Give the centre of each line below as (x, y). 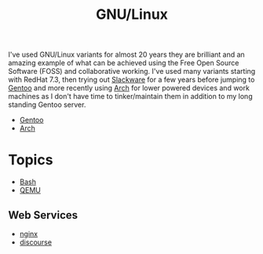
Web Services (43, 215)
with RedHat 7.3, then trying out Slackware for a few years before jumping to (131, 79)
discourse (36, 242)
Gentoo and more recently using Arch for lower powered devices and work (129, 88)
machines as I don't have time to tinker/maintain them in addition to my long (130, 97)
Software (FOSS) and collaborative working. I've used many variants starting (132, 72)
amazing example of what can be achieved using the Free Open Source (124, 63)
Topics (31, 160)
